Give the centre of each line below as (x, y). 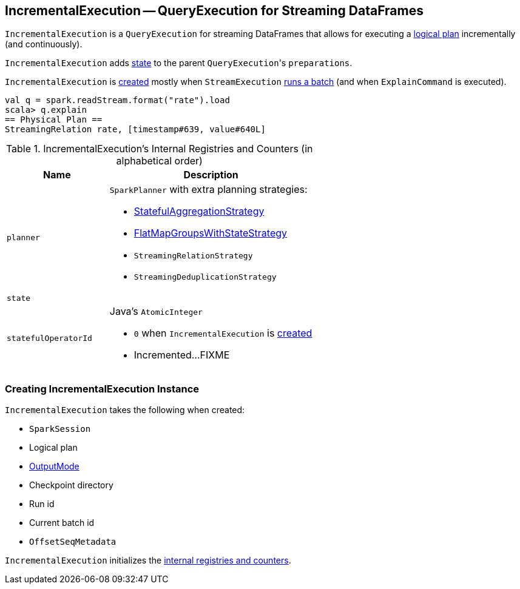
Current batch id (62, 523)
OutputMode (54, 466)
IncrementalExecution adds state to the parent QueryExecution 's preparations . (179, 63)
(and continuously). (44, 44)
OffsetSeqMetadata (73, 542)
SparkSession (60, 429)
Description (211, 175)
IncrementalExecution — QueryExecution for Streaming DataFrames (214, 11)
